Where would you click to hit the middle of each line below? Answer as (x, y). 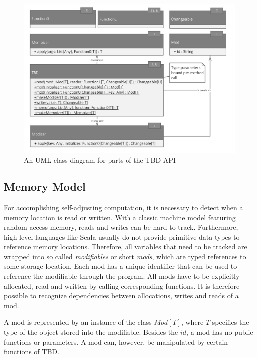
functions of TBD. (32, 351)
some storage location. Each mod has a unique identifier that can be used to (121, 266)
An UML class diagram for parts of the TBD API (100, 160)
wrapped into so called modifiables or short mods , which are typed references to (125, 256)
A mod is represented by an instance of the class (78, 322)
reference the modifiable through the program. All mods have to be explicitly (122, 276)
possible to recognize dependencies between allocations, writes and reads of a (121, 295)
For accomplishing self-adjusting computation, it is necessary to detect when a (124, 207)
